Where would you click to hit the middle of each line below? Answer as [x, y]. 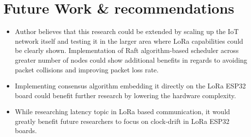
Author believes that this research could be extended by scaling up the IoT [127, 31]
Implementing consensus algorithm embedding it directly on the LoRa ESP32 [130, 86]
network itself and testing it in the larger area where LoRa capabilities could [129, 41]
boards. [26, 130]
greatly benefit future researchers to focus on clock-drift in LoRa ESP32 [122, 121]
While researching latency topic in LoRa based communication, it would [122, 111]
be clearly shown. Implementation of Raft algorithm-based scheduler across [127, 50]
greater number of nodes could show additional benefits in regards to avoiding [131, 60]
